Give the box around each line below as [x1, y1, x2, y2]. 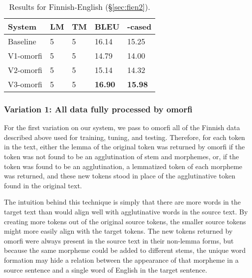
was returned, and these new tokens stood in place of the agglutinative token [4, 171, 235, 181]
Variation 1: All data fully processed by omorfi [4, 103, 193, 115]
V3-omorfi [8, 78, 42, 90]
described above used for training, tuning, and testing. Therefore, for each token [4, 132, 245, 142]
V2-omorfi [8, 64, 42, 75]
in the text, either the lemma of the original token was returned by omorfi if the [4, 141, 245, 152]
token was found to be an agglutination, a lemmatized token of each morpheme [4, 161, 243, 171]
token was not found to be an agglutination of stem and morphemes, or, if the [4, 151, 239, 161]
